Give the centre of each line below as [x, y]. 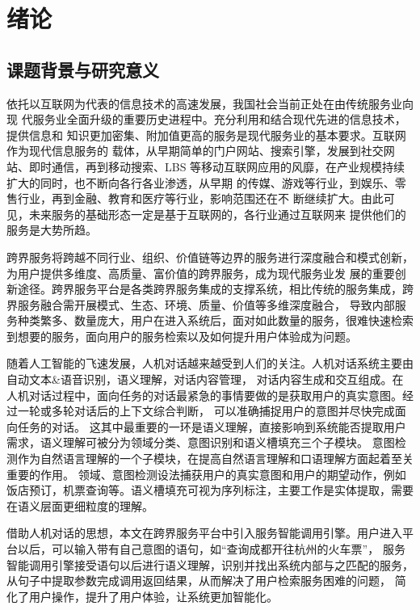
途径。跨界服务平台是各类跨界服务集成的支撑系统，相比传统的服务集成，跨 [215, 289]
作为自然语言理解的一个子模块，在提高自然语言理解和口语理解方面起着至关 [215, 459]
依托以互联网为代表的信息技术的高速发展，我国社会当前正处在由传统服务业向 [210, 103]
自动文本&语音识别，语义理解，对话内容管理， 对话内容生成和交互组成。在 [205, 379]
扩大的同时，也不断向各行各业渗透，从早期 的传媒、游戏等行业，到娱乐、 [201, 182]
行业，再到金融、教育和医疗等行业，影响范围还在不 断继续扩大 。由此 [200, 198]
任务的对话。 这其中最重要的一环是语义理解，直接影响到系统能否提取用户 [212, 426]
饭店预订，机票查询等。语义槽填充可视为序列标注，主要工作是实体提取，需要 [210, 490]
